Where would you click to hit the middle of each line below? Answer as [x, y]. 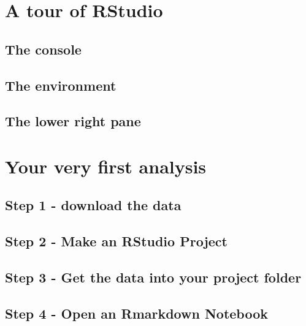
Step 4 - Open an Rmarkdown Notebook [137, 313]
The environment [61, 85]
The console [43, 49]
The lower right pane [73, 121]
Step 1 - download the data [93, 205]
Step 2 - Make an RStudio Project [116, 241]
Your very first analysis [106, 166]
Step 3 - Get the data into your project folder [153, 277]
